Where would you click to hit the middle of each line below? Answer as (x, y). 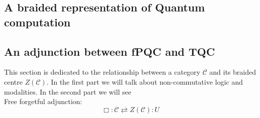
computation (37, 22)
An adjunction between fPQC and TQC (110, 51)
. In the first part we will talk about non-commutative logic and (145, 81)
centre (13, 81)
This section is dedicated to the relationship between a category (102, 72)
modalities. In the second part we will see (68, 91)
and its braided (233, 72)
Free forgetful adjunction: (43, 101)
